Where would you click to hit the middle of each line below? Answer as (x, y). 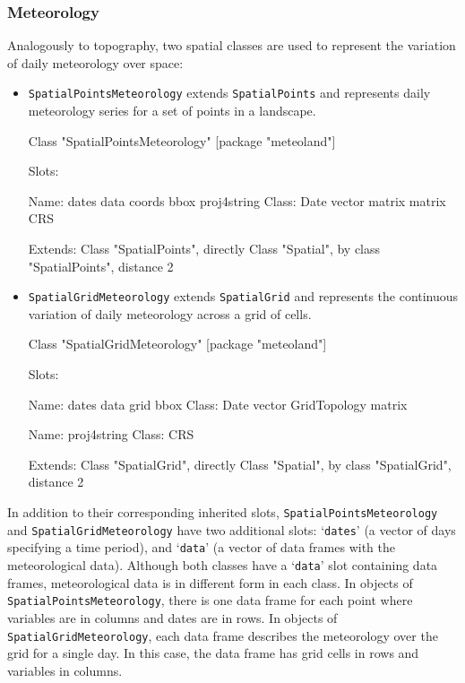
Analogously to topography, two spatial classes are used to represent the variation (232, 45)
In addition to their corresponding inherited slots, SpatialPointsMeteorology (223, 512)
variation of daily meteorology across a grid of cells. (170, 313)
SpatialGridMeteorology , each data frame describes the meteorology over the (223, 635)
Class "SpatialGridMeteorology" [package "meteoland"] (177, 344)
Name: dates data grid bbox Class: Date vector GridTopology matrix (218, 404)
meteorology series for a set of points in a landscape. (172, 111)
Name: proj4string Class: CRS (111, 434)
